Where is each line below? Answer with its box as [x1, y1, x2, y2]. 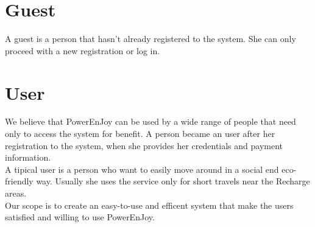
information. [5, 151, 51, 164]
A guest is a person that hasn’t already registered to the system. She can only [5, 32, 296, 45]
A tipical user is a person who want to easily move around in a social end [5, 162, 279, 175]
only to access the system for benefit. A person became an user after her [5, 127, 275, 140]
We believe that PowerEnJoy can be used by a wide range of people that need [5, 115, 296, 128]
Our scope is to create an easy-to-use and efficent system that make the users [5, 198, 294, 211]
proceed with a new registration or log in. [5, 44, 160, 57]
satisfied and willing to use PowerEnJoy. [5, 211, 155, 223]
